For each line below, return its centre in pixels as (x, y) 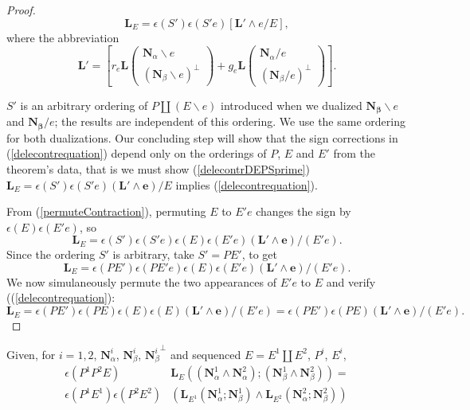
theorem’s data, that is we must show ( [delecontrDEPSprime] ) (158, 168)
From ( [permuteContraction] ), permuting (106, 211)
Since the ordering (51, 254)
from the (354, 153)
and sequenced (206, 354)
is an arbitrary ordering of (84, 105)
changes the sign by (304, 211)
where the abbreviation (63, 37)
